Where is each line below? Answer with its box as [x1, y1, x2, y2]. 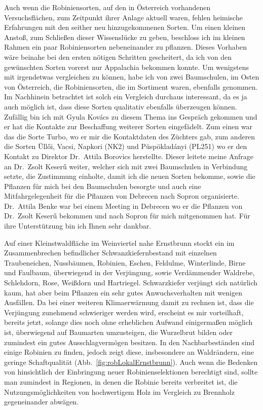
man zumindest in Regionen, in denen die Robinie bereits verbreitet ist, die [4, 376, 238, 387]
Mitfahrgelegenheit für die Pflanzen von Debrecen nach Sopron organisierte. [4, 191, 239, 201]
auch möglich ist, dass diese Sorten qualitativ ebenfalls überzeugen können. [4, 101, 237, 111]
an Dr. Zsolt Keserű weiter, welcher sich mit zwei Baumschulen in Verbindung [4, 161, 248, 171]
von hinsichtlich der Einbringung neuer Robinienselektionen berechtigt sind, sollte [4, 366, 258, 377]
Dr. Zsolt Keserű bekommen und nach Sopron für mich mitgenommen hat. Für [4, 210, 250, 221]
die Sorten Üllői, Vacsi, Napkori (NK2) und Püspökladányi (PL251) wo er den [4, 141, 247, 152]
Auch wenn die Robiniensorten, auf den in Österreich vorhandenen [4, 2, 211, 12]
